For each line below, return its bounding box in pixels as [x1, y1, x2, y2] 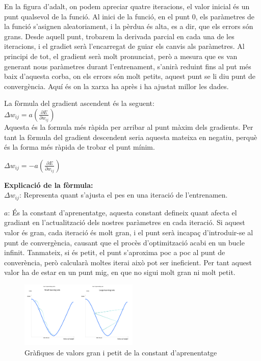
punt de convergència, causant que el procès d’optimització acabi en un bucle [4, 237, 245, 247]
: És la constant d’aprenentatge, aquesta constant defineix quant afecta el [8, 207, 237, 217]
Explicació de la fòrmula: [4, 179, 93, 190]
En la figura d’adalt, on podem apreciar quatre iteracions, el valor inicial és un [4, 1, 250, 11]
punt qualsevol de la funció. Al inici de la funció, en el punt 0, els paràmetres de [4, 11, 255, 21]
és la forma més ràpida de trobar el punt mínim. [4, 142, 155, 152]
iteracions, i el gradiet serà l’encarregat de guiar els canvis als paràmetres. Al [4, 41, 245, 51]
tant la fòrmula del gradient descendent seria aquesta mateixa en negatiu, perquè [4, 131, 257, 142]
